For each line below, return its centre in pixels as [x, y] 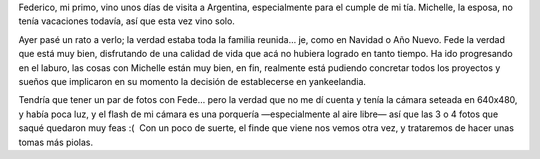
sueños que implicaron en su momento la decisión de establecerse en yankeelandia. [192, 81]
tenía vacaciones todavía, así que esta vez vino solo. [126, 21]
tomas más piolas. [56, 142]
